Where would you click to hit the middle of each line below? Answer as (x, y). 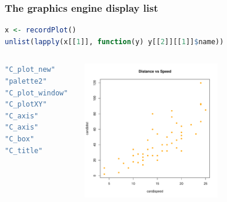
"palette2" (26, 81)
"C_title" (24, 150)
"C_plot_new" (30, 70)
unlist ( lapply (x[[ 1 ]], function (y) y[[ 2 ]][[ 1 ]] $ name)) (114, 42)
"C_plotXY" (26, 105)
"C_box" (20, 139)
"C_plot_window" (36, 93)
